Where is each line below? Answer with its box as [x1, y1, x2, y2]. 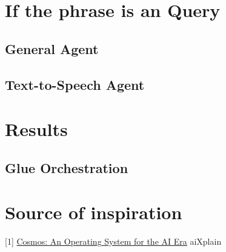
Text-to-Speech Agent [5, 75, 145, 94]
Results [5, 117, 68, 141]
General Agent [5, 39, 99, 58]
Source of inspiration [5, 200, 182, 225]
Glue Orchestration [5, 158, 128, 177]
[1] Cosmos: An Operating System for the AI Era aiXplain [5, 235, 222, 248]
